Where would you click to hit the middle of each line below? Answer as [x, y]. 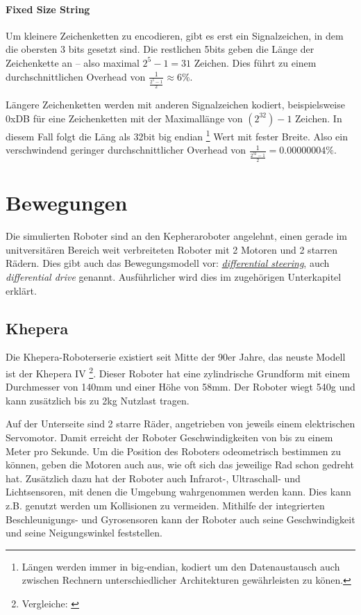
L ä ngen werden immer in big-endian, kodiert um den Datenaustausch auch [181, 566]
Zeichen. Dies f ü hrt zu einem [255, 62]
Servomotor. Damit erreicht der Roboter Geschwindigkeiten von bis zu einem [169, 437]
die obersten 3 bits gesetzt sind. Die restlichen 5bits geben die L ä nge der [160, 49]
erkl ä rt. [21, 290]
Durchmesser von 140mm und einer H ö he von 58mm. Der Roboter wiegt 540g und [180, 387]
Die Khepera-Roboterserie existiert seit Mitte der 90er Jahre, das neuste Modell [176, 357]
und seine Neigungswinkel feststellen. [84, 533]
